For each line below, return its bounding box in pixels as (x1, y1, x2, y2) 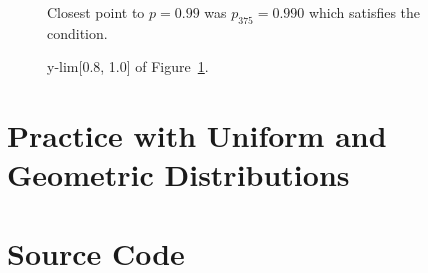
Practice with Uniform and (7, 115, 387, 156)
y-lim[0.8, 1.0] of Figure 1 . (47, 56, 209, 77)
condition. (47, 22, 108, 43)
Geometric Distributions (7, 154, 350, 195)
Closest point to (47, 2, 145, 22)
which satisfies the (308, 2, 421, 22)
